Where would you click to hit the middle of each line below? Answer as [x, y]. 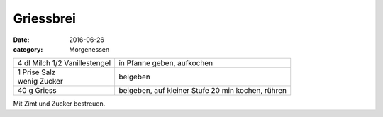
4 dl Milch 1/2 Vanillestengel [64, 63]
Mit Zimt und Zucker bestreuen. [59, 104]
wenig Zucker [40, 82]
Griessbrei [44, 18]
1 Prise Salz [37, 72]
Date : [21, 40]
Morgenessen [89, 49]
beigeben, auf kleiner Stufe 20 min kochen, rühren [202, 91]
